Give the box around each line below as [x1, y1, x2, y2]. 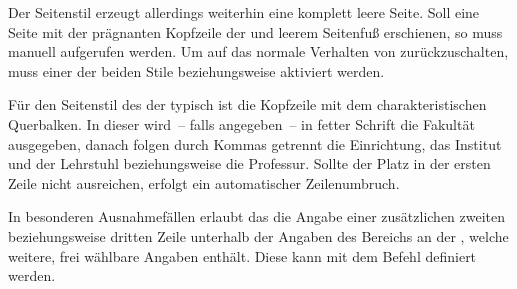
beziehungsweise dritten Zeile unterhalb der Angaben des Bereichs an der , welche [8, 225, 509, 246]
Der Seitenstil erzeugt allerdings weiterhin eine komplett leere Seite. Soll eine [8, 2, 480, 22]
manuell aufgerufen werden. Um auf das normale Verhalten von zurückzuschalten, [8, 41, 509, 62]
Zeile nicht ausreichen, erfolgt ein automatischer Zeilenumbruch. [8, 172, 400, 193]
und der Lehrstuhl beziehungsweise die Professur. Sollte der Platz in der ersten [8, 153, 491, 174]
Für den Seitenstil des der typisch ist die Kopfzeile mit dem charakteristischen [8, 94, 487, 115]
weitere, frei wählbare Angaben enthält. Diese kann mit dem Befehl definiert [8, 245, 477, 266]
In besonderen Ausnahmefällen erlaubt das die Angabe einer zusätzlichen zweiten [8, 206, 506, 227]
